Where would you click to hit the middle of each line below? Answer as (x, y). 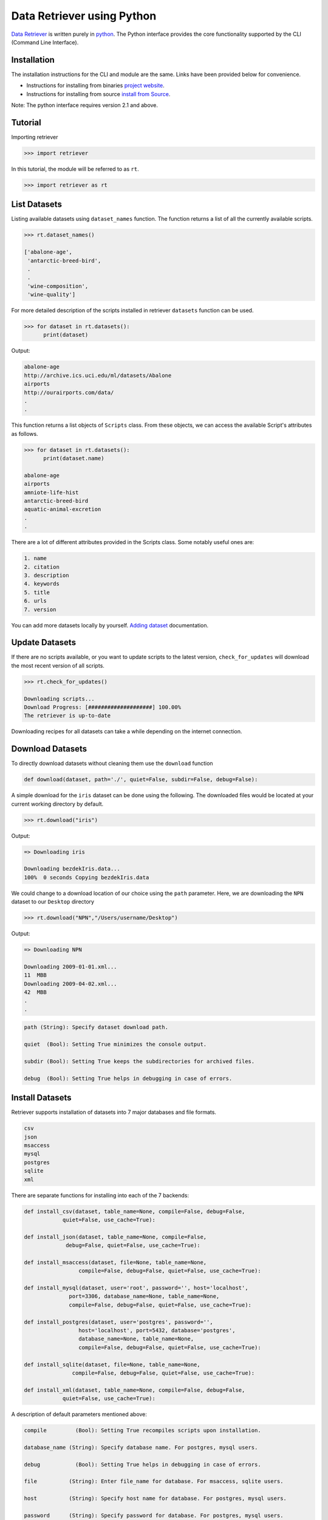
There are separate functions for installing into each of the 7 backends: (100, 1195)
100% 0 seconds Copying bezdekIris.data (87, 877)
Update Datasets (43, 642)
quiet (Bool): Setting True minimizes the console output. (115, 1045)
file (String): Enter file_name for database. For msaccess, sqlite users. (154, 1481)
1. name (35, 558)
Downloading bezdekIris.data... (72, 869)
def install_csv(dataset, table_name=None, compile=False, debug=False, (135, 1211)
